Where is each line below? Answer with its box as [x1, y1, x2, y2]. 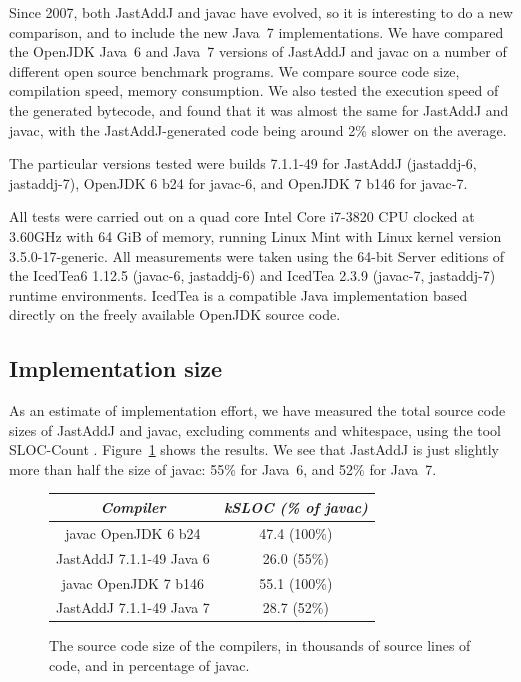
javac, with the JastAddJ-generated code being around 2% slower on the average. [9, 119, 507, 140]
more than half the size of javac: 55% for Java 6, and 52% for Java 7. [9, 458, 437, 479]
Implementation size [9, 353, 223, 384]
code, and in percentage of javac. [49, 655, 250, 676]
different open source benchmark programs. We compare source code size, [9, 60, 460, 81]
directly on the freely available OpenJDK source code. [9, 304, 341, 325]
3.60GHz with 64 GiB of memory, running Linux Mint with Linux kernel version [9, 225, 502, 246]
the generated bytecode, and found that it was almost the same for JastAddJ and [9, 99, 509, 120]
